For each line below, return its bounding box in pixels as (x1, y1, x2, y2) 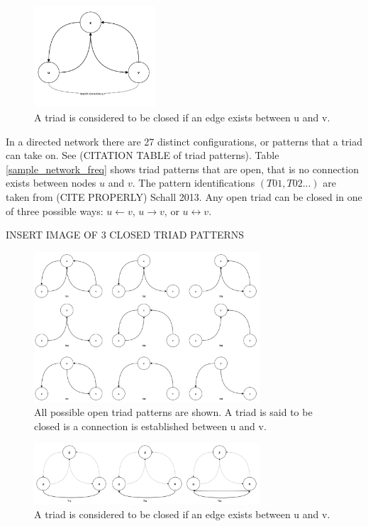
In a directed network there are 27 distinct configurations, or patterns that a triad (6, 133, 363, 148)
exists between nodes (6, 175, 96, 190)
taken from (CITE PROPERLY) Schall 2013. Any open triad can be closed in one (6, 189, 362, 204)
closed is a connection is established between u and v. (34, 418, 267, 433)
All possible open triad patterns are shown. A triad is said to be (34, 405, 313, 420)
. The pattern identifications (132, 175, 255, 190)
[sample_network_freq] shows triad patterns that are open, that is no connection (6, 161, 359, 176)
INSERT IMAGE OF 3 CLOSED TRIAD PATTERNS (6, 227, 245, 242)
